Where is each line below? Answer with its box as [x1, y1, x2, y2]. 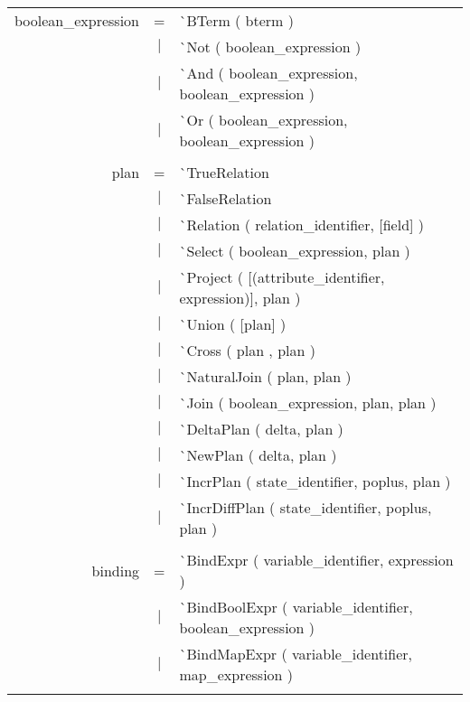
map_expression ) [179, 664, 294, 685]
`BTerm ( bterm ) [179, 10, 294, 31]
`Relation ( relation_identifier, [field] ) [179, 214, 425, 235]
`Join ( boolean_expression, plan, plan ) [179, 392, 437, 413]
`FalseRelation [179, 188, 272, 209]
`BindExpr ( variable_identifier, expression [179, 549, 454, 570]
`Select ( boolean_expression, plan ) [179, 240, 410, 261]
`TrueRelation [179, 162, 269, 183]
